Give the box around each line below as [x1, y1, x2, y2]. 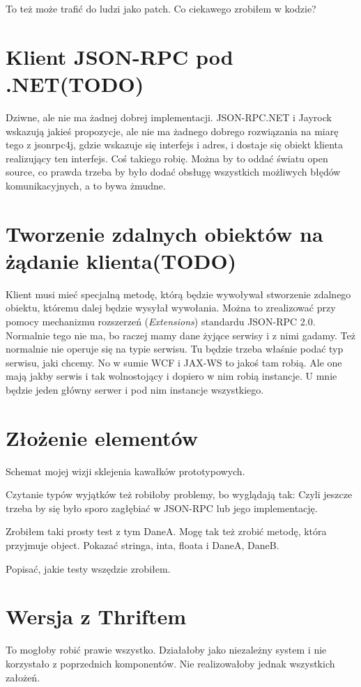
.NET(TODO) [6, 69, 144, 98]
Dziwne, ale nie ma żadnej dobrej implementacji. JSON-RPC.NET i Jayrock [6, 109, 332, 124]
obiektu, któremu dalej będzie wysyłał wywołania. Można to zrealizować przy [6, 300, 336, 315]
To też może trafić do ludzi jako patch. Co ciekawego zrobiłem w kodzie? [6, 1, 316, 15]
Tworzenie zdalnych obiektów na [6, 219, 323, 247]
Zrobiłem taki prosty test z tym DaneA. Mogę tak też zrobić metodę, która [6, 524, 327, 539]
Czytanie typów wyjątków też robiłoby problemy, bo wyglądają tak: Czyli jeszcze [6, 487, 353, 502]
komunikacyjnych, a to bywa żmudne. [6, 178, 166, 192]
